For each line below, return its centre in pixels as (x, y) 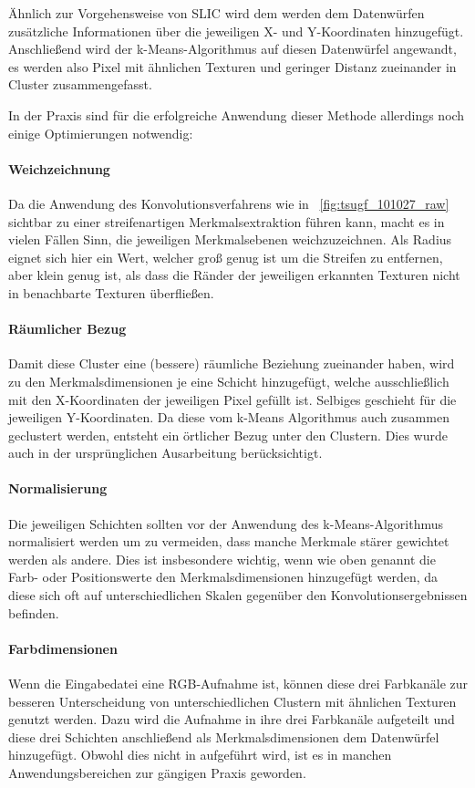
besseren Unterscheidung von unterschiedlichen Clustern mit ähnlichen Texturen (232, 701)
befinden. (34, 612)
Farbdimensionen (63, 648)
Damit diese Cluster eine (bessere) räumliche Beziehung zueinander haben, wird (232, 363)
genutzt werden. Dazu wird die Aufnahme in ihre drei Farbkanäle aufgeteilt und (232, 719)
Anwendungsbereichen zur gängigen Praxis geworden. (157, 772)
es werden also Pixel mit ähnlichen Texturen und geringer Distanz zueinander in (232, 66)
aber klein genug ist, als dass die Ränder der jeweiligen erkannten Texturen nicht (234, 275)
